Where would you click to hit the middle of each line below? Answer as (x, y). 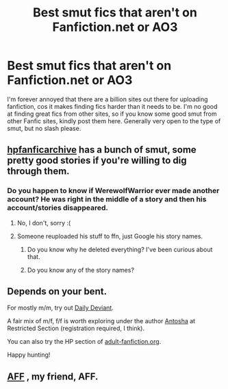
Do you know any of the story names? (81, 270)
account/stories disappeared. (58, 208)
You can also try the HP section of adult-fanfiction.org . (84, 342)
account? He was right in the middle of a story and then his (107, 199)
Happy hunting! (29, 355)
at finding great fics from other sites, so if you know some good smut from (112, 114)
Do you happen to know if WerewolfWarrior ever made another (113, 191)
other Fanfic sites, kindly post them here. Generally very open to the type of (114, 121)
